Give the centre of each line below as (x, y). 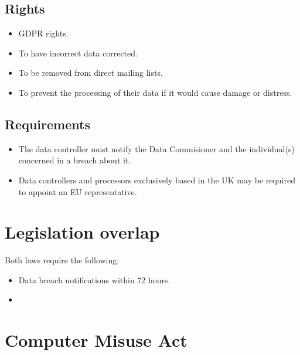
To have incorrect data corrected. (78, 53)
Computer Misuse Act (96, 340)
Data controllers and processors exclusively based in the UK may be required (157, 180)
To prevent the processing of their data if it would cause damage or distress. (155, 92)
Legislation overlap (82, 232)
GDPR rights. (43, 33)
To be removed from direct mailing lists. (91, 73)
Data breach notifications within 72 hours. (94, 279)
